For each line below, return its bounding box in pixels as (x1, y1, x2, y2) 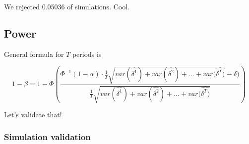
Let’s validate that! (4, 109, 62, 120)
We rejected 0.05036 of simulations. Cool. (4, 1, 129, 11)
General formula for (4, 48, 64, 59)
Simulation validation (4, 130, 91, 143)
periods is (72, 48, 102, 59)
